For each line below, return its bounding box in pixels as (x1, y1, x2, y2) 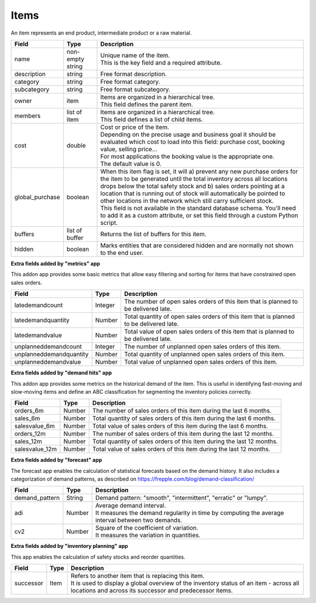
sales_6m (14, 414, 40, 423)
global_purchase (14, 193, 61, 201)
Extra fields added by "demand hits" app (11, 369, 112, 376)
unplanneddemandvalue (14, 358, 81, 366)
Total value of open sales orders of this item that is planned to (123, 328, 295, 336)
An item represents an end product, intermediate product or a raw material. (11, 29, 192, 36)
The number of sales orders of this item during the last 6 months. (92, 407, 272, 415)
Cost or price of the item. (100, 123, 170, 131)
